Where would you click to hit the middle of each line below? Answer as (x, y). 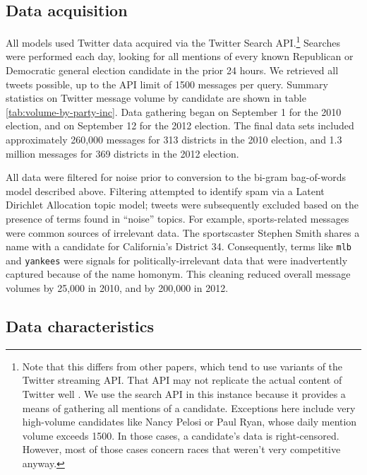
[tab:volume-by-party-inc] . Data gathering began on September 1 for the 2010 (174, 111)
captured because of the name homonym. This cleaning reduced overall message (178, 274)
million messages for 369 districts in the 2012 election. (122, 153)
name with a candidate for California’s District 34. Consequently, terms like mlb (179, 246)
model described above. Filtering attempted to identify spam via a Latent (165, 190)
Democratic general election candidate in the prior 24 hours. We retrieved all (172, 70)
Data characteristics (80, 326)
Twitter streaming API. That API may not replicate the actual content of (182, 380)
